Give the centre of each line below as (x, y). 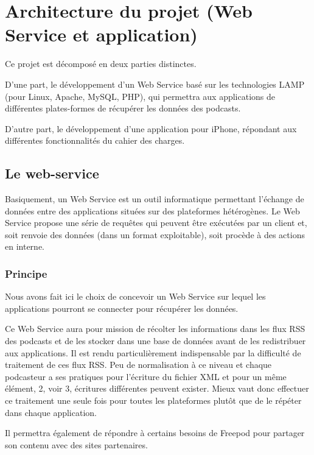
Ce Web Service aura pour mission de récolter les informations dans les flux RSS (155, 329)
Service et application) (101, 34)
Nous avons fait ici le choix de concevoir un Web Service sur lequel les (135, 296)
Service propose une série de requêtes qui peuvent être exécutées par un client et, (156, 223)
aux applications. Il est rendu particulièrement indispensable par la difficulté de (153, 352)
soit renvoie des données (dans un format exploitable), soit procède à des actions (155, 234)
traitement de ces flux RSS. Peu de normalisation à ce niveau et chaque (138, 365)
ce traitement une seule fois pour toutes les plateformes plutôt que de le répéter (153, 400)
